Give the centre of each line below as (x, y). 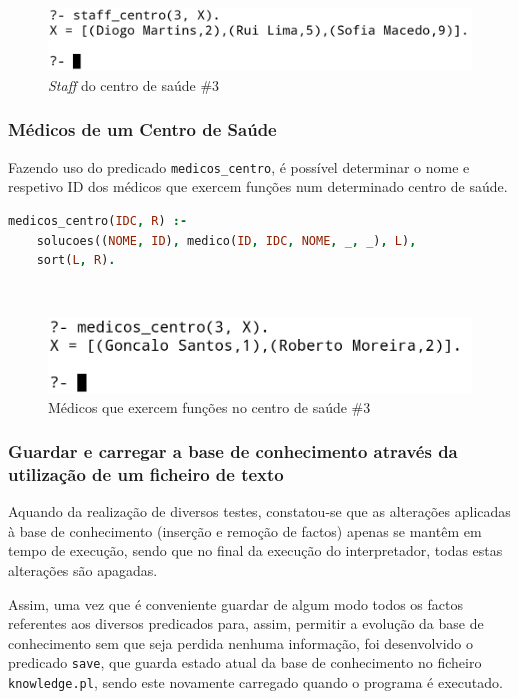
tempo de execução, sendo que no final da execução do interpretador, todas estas (255, 550)
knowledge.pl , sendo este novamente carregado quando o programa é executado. (255, 682)
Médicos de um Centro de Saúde (142, 129)
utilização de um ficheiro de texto (146, 473)
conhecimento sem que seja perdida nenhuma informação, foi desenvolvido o (241, 642)
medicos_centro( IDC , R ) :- (98, 221)
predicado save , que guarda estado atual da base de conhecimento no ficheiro (245, 662)
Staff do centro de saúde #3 (134, 84)
